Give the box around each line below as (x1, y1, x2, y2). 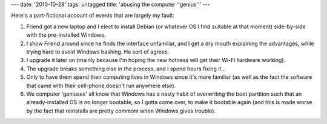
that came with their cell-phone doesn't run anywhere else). (26, 82, 176, 89)
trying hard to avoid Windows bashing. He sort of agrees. (26, 48, 170, 55)
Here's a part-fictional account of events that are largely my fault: (11, 12, 175, 19)
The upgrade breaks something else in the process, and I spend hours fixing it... (26, 65, 226, 72)
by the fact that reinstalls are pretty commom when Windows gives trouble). (26, 107, 216, 114)
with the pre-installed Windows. (26, 31, 106, 39)
